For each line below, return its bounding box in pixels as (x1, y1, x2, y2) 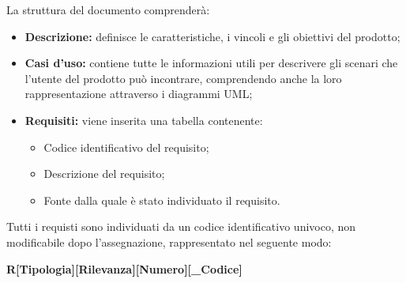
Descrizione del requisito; (43, 165, 165, 182)
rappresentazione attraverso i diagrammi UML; (24, 85, 253, 102)
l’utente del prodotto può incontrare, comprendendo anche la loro (24, 70, 342, 86)
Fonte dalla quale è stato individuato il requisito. (43, 191, 280, 208)
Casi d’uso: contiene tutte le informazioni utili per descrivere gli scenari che (24, 55, 398, 71)
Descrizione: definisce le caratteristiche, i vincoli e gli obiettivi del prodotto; (24, 28, 400, 44)
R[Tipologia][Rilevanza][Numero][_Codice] (6, 260, 242, 277)
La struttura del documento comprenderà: (6, 2, 210, 17)
